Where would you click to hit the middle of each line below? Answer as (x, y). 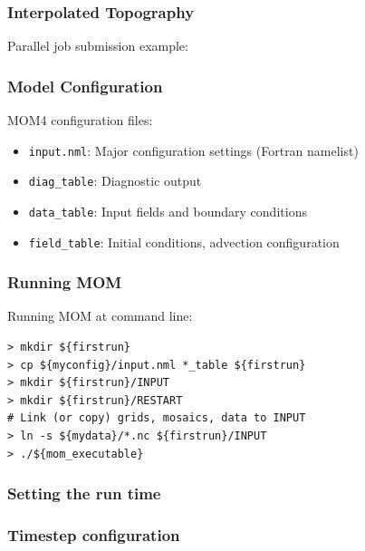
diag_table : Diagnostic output (115, 181)
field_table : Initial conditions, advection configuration (184, 242)
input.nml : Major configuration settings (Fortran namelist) (193, 150)
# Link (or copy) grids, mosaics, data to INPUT (157, 418)
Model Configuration (85, 86)
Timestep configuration (94, 534)
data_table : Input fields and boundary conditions (168, 211)
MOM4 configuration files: (80, 120)
